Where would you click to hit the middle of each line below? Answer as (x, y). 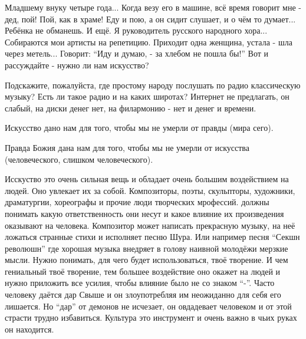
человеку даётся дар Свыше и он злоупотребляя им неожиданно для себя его (143, 294)
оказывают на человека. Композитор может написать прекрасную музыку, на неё (150, 225)
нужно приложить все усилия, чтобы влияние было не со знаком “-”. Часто (140, 283)
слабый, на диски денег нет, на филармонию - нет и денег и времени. (131, 108)
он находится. (29, 329)
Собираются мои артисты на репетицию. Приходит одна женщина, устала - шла (149, 42)
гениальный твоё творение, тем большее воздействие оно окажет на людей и (143, 271)
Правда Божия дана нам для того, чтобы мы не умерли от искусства (127, 147)
